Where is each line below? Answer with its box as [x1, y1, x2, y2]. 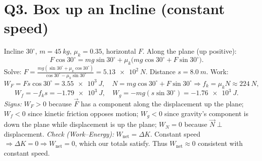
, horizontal [102, 46, 136, 56]
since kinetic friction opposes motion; [28, 108, 139, 118]
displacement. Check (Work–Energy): [4, 128, 114, 139]
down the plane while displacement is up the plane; [4, 119, 157, 129]
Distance [150, 66, 176, 77]
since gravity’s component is [164, 108, 248, 118]
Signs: [4, 98, 22, 108]
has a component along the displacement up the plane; [81, 98, 244, 108]
